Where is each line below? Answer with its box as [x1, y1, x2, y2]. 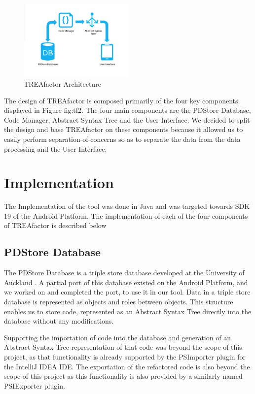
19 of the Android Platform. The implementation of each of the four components [4, 210, 248, 221]
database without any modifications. [4, 316, 114, 326]
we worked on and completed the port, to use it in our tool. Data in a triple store [4, 287, 251, 297]
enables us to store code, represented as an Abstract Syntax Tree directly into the [4, 306, 252, 316]
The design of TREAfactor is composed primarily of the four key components [4, 95, 238, 105]
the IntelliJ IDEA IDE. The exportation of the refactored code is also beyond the [4, 361, 250, 371]
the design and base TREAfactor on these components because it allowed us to [4, 124, 243, 134]
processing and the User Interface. [4, 143, 107, 154]
